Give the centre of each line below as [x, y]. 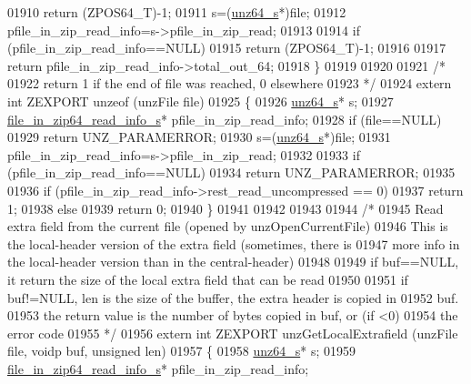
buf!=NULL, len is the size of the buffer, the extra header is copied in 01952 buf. [233, 297]
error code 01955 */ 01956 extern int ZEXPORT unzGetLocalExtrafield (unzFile [233, 333]
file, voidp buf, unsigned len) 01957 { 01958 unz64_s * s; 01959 [181, 351]
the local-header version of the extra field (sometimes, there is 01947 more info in [234, 243]
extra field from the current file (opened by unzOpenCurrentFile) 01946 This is [228, 226]
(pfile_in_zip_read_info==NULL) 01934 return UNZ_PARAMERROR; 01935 [231, 172]
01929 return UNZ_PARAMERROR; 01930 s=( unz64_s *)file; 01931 [199, 137]
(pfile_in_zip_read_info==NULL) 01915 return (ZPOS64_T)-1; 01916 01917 [227, 48]
